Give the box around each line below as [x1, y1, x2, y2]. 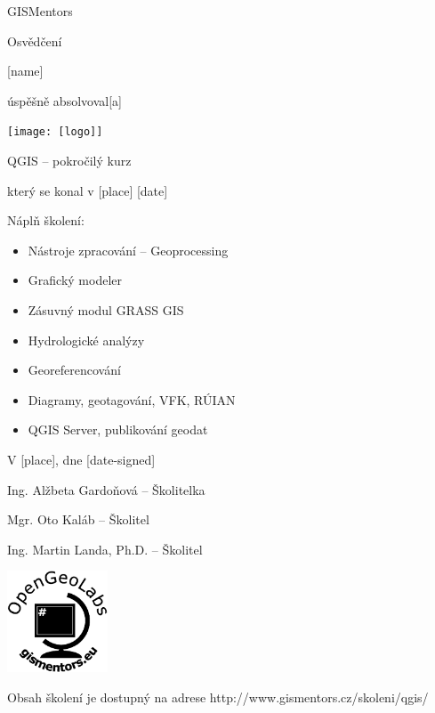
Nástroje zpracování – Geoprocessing [28, 240, 229, 259]
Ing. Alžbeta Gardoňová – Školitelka [7, 480, 205, 498]
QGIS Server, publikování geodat [28, 420, 208, 439]
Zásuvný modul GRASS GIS [28, 301, 184, 319]
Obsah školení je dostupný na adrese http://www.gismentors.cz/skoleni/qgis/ [7, 687, 429, 706]
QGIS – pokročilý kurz [7, 151, 132, 170]
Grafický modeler [28, 271, 122, 289]
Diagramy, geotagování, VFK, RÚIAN [28, 390, 236, 409]
